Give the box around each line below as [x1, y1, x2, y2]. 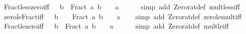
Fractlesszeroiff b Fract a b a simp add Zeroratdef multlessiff [4, 1, 240, 11]
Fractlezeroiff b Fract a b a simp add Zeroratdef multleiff [4, 21, 229, 31]
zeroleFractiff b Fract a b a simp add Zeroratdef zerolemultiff [4, 11, 241, 21]
